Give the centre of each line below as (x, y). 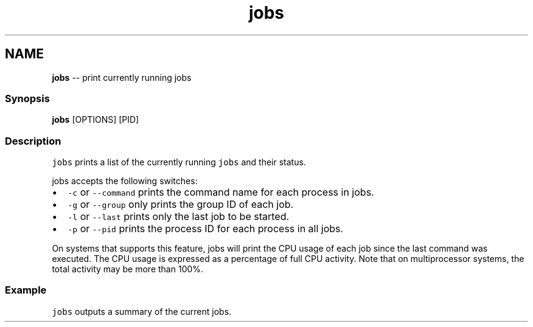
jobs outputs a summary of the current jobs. (142, 311)
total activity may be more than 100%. (128, 269)
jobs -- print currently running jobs (122, 77)
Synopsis (27, 98)
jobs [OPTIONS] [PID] (96, 120)
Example (26, 290)
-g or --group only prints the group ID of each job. (181, 205)
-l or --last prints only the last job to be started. (179, 217)
